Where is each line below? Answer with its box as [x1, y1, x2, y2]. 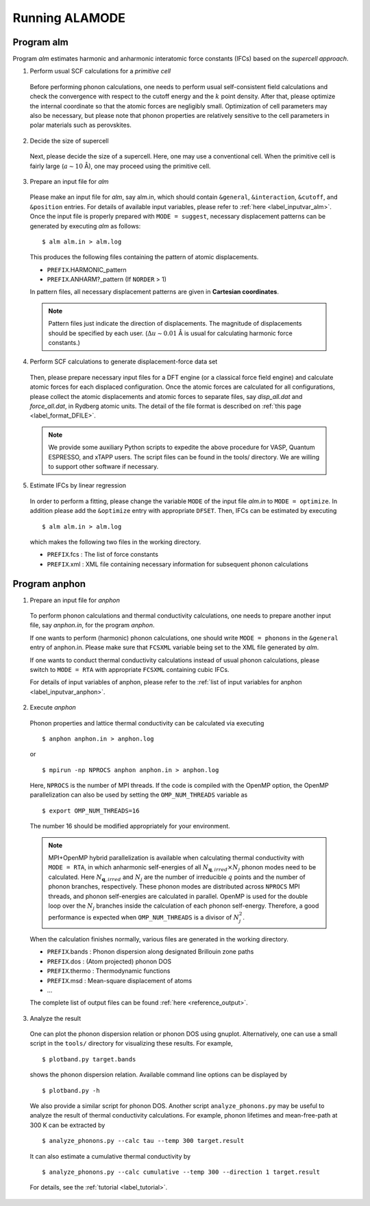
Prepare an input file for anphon [29, 596, 120, 604]
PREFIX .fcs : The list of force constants [47, 551, 159, 559]
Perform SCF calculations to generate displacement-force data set [29, 357, 218, 366]
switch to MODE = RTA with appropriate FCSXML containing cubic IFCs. [29, 665, 230, 673]
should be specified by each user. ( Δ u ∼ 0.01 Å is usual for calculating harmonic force [48, 329, 293, 337]
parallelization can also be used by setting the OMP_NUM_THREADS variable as [29, 791, 248, 799]
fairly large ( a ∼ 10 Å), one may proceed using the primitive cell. [29, 162, 211, 170]
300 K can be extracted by [29, 1121, 106, 1129]
